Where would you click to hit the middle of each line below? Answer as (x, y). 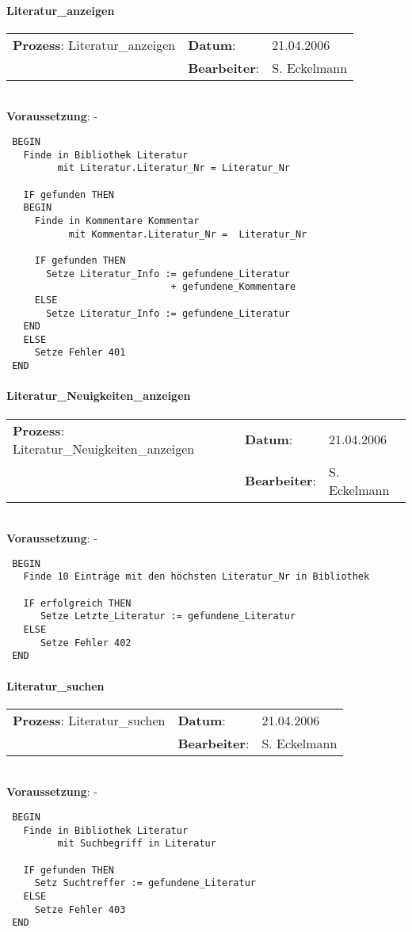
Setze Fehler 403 (80, 909)
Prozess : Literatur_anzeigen (94, 44)
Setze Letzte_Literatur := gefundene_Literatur (168, 616)
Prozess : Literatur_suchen (89, 720)
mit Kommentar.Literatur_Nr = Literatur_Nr (188, 234)
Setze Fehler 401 (80, 353)
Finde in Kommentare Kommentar (117, 221)
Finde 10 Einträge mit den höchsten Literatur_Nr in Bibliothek (196, 577)
